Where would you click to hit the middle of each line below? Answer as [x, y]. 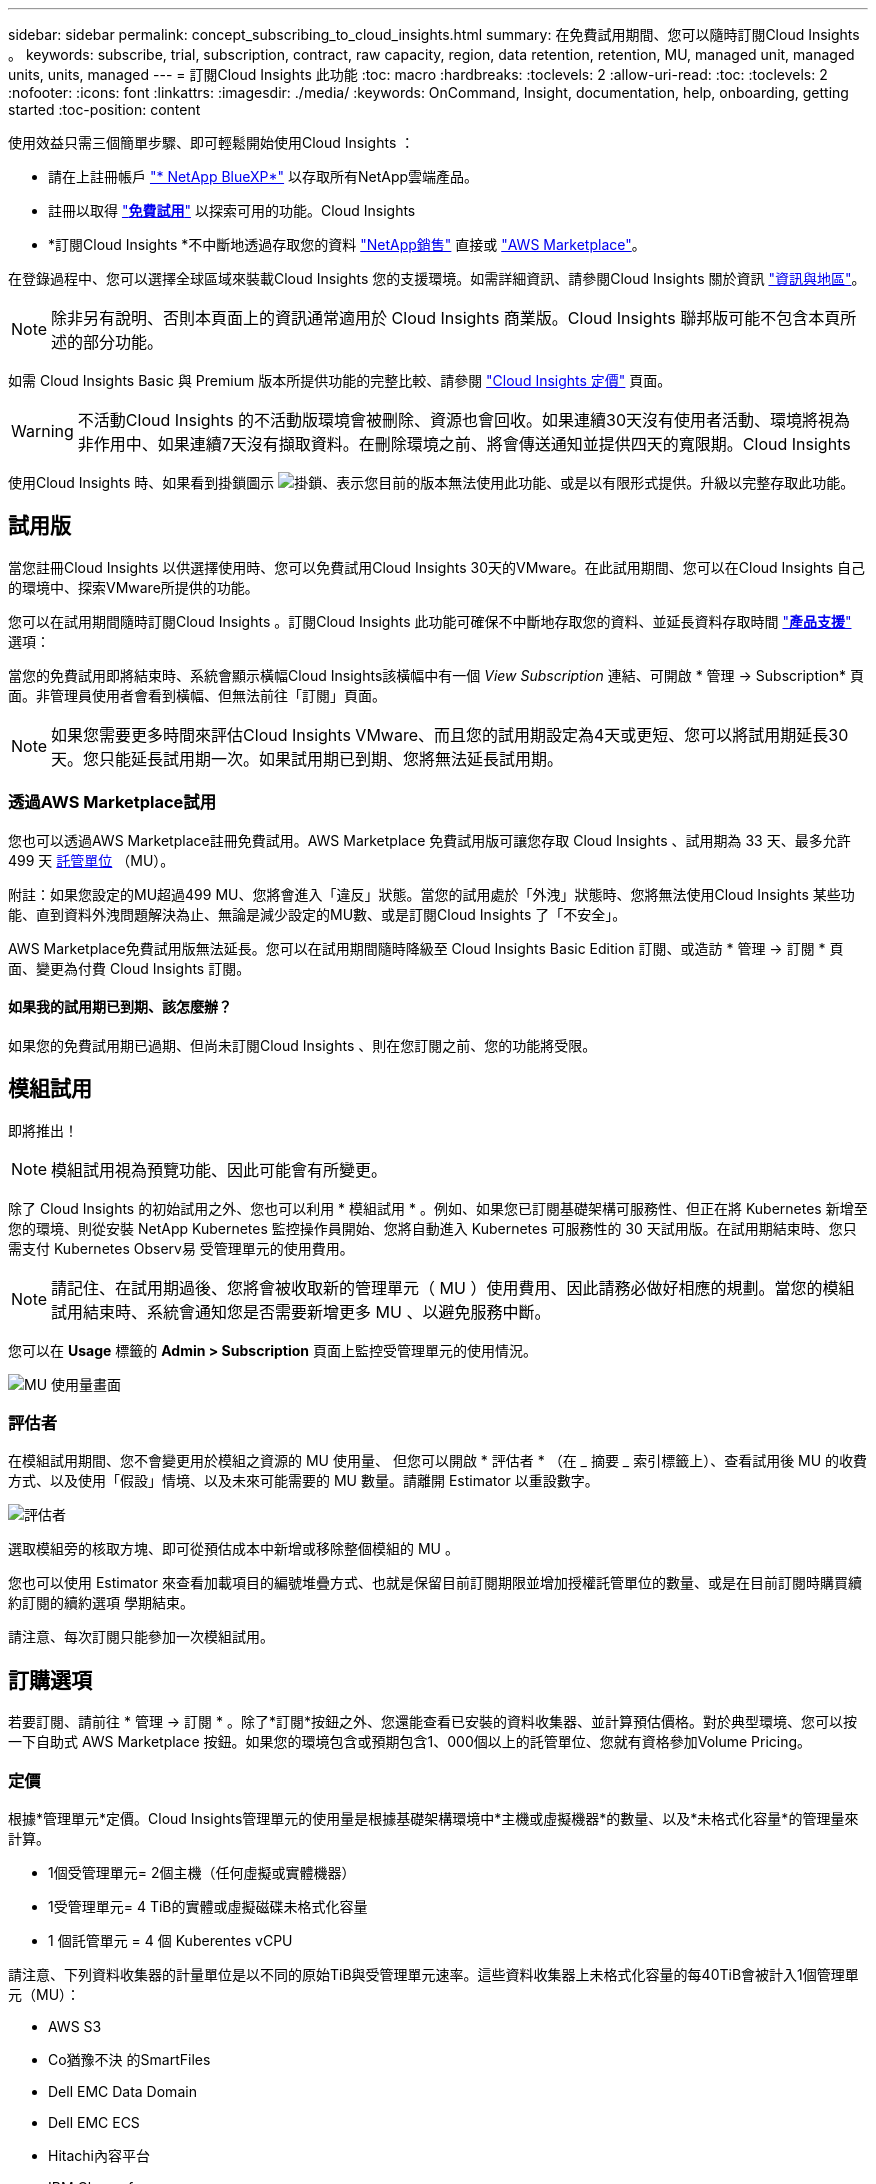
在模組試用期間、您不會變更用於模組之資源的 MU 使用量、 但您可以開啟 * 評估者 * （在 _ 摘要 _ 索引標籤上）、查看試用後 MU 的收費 [438, 1461]
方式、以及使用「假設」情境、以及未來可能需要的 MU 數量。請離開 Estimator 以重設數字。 [303, 1481]
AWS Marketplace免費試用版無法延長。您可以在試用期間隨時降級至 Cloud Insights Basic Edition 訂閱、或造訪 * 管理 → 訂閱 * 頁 [426, 948]
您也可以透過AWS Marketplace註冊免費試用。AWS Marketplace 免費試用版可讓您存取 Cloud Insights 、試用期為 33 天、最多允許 [429, 840]
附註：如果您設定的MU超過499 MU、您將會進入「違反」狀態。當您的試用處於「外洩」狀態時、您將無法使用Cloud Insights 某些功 [431, 894]
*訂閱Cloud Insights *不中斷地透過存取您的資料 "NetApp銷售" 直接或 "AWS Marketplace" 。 [347, 244]
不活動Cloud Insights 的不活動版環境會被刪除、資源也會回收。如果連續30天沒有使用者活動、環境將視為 [464, 420]
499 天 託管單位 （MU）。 [91, 860]
